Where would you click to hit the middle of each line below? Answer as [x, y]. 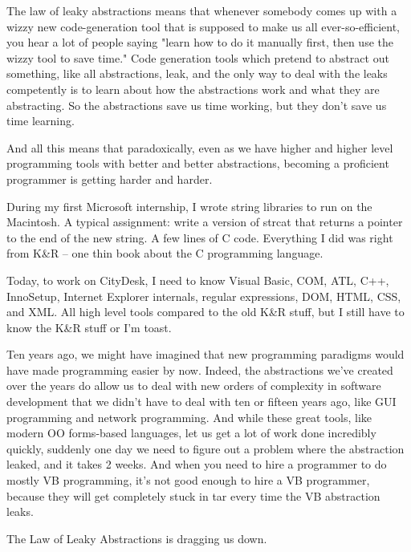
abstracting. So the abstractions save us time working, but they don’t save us [197, 105]
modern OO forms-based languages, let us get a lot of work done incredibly [191, 433]
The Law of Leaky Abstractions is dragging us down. [137, 538]
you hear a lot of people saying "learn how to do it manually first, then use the [200, 42]
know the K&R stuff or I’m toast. [89, 327]
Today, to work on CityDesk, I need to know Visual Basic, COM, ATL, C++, [198, 280]
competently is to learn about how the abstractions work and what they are [193, 89]
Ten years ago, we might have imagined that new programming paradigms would [205, 354]
